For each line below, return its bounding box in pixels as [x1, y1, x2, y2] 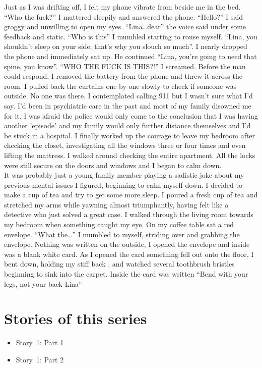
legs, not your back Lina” [4, 278, 82, 289]
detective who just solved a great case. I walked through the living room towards [4, 209, 253, 220]
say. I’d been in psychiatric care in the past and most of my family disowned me [4, 100, 251, 111]
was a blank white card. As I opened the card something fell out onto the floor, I [4, 248, 254, 259]
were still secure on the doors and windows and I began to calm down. [4, 160, 222, 170]
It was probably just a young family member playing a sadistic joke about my [4, 170, 244, 180]
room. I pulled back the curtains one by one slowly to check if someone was [4, 80, 237, 91]
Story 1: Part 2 [16, 354, 64, 364]
